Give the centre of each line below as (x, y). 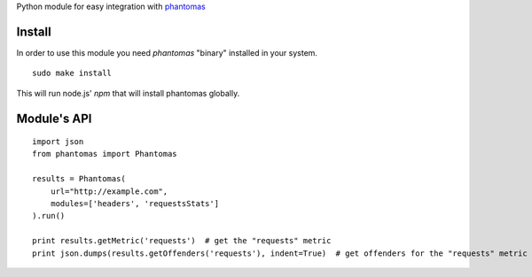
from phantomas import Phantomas (105, 154)
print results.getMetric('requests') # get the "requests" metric (182, 241)
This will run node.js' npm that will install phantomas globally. (128, 93)
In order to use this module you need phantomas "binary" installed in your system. (167, 52)
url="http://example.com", (109, 191)
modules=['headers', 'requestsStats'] (135, 204)
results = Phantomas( (79, 179)
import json (58, 142)
